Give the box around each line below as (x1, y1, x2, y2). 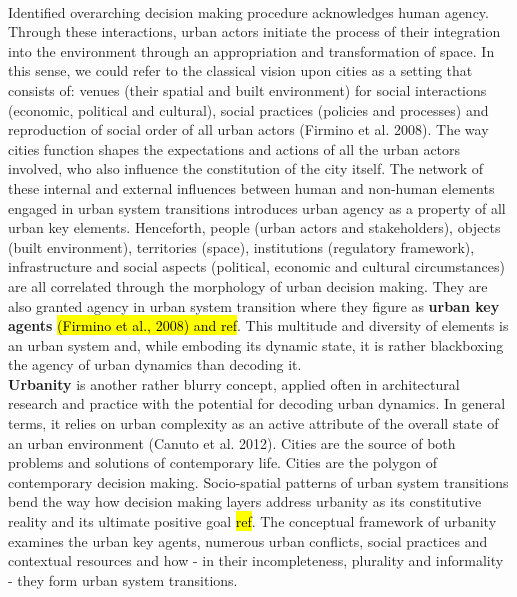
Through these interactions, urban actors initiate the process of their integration (8, 21, 501, 42)
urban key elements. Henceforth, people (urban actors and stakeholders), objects (8, 217, 501, 238)
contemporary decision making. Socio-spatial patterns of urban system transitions (8, 471, 509, 492)
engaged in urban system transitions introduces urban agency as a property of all (8, 197, 506, 218)
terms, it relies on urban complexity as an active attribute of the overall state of (8, 413, 499, 434)
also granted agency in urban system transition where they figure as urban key (8, 295, 500, 316)
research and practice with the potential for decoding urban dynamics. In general (8, 393, 506, 414)
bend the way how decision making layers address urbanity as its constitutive (8, 491, 482, 512)
